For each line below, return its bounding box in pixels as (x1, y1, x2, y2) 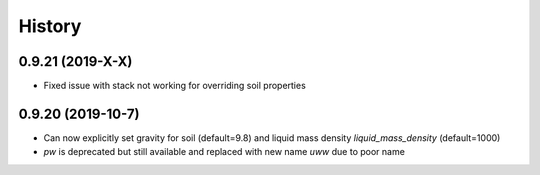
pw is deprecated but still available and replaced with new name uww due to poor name (43, 146, 405, 158)
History (18, 15, 82, 37)
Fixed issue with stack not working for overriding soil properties (43, 80, 307, 92)
